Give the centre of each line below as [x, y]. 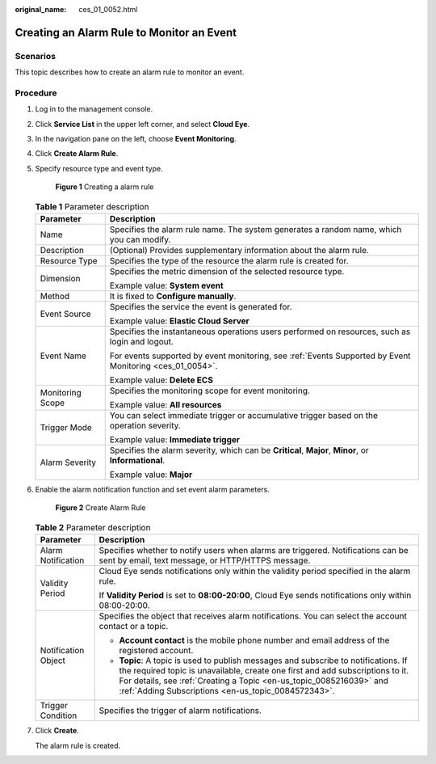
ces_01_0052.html [108, 9]
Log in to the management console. [94, 109]
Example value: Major [151, 475]
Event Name [63, 356]
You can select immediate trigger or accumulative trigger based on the [244, 416]
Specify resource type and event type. [99, 168]
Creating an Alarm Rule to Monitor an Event [126, 32]
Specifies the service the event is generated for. [201, 307]
